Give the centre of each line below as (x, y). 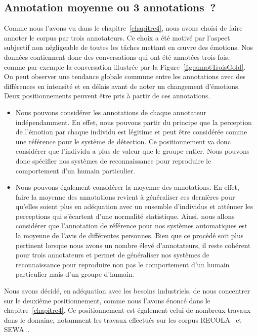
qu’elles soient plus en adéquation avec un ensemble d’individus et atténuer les (134, 206)
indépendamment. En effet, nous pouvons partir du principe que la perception (134, 122)
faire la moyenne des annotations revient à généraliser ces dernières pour (125, 196)
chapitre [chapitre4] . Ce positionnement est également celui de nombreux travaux (127, 310)
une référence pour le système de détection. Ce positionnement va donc (123, 141)
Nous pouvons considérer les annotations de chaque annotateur (111, 112)
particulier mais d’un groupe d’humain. (75, 274)
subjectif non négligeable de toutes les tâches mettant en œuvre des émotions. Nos (128, 47)
